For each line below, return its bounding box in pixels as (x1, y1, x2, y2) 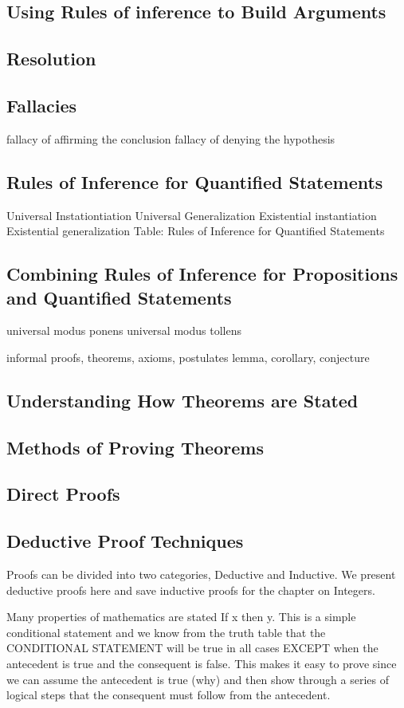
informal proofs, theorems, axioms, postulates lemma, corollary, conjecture (6, 348, 370, 365)
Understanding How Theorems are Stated (6, 387, 359, 412)
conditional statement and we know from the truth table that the (6, 623, 326, 640)
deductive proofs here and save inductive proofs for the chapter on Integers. (6, 581, 375, 598)
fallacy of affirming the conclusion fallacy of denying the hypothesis (6, 130, 335, 147)
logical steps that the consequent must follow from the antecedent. (6, 686, 331, 703)
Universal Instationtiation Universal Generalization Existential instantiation (6, 206, 377, 223)
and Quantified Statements (6, 285, 232, 309)
